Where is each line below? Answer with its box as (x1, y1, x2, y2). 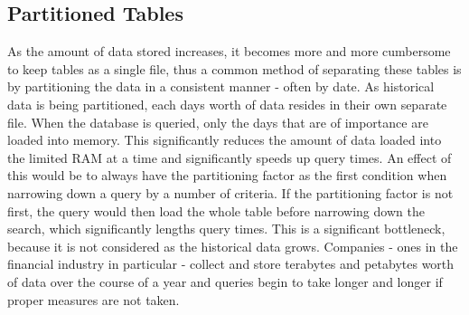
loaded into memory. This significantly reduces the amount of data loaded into (7, 130, 442, 149)
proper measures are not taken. (7, 290, 180, 309)
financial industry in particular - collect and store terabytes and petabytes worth (7, 254, 455, 273)
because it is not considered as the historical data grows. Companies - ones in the (7, 236, 458, 255)
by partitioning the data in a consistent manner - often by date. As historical (7, 77, 435, 96)
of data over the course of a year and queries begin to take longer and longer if (7, 272, 443, 291)
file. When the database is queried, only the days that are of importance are (7, 112, 428, 131)
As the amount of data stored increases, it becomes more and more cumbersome (7, 42, 451, 61)
